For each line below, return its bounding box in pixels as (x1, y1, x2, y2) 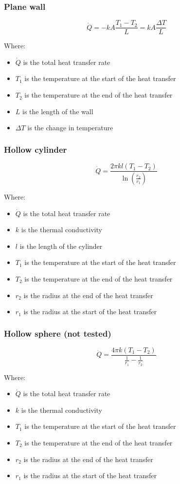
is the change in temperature (27, 122, 113, 133)
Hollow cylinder (4, 143, 67, 155)
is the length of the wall (22, 106, 93, 116)
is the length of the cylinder (19, 241, 103, 251)
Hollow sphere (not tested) (4, 327, 111, 339)
